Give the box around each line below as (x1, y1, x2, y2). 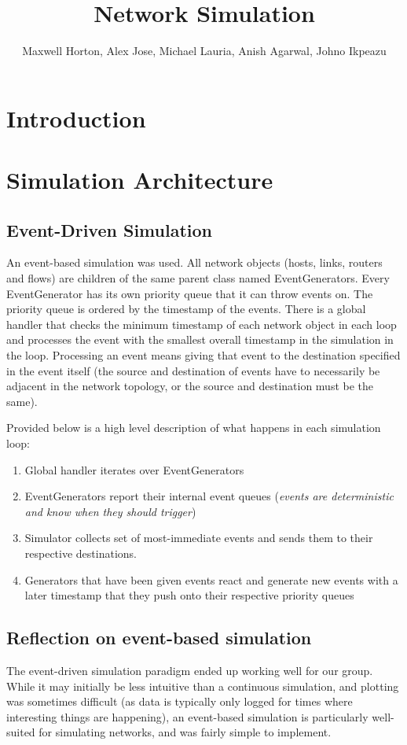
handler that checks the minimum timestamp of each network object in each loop (6, 315, 397, 332)
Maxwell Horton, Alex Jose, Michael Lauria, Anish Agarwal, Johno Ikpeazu (22, 42, 387, 59)
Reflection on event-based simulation (6, 625, 312, 650)
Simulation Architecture (6, 164, 273, 196)
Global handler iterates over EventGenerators (24, 461, 244, 478)
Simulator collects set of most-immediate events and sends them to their (24, 529, 373, 546)
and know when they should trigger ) (24, 503, 196, 519)
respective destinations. (24, 544, 137, 561)
